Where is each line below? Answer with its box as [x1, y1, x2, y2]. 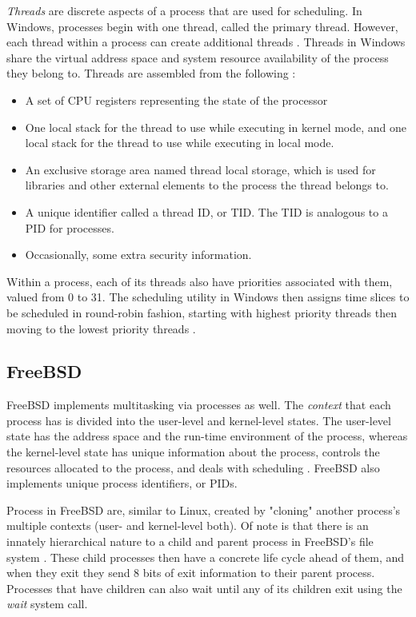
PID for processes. [25, 219, 114, 236]
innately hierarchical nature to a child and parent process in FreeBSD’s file [6, 533, 374, 550]
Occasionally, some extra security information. [25, 246, 252, 263]
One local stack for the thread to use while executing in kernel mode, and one [25, 118, 407, 135]
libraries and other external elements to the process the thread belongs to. [25, 177, 389, 193]
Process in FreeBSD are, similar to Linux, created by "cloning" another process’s [6, 501, 401, 518]
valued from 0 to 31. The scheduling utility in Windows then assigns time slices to [6, 289, 410, 305]
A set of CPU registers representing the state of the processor [25, 91, 328, 108]
